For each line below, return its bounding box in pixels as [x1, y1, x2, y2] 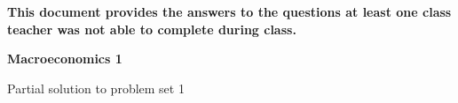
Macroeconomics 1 [7, 49, 122, 68]
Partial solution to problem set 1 [7, 78, 185, 97]
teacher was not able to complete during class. [7, 19, 296, 38]
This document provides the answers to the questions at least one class [7, 3, 452, 20]
